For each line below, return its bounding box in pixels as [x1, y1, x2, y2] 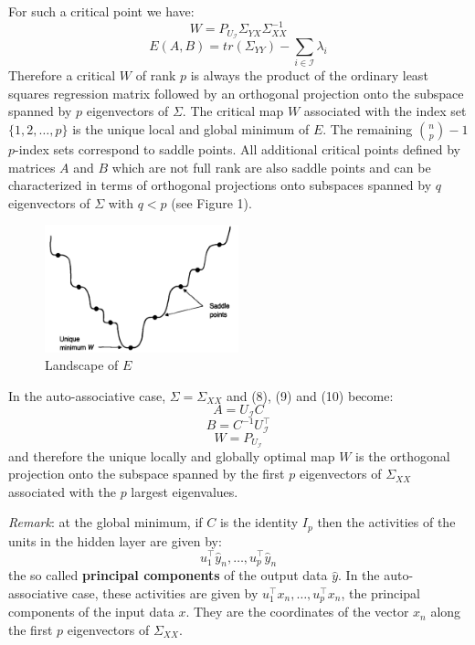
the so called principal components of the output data [8, 566, 328, 585]
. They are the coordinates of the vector [185, 602, 409, 621]
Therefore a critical [8, 66, 116, 85]
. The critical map [182, 101, 284, 121]
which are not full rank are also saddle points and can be [111, 157, 431, 176]
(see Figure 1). [171, 193, 252, 212]
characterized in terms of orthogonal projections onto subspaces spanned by [8, 175, 432, 195]
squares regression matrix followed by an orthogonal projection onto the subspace [8, 83, 464, 102]
